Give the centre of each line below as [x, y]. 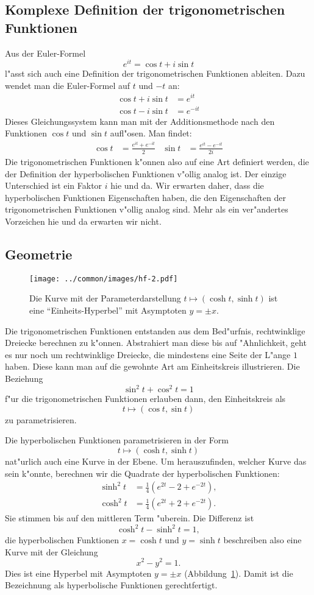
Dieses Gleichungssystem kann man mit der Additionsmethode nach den [140, 121]
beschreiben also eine [262, 540]
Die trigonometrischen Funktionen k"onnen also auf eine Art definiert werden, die [157, 162]
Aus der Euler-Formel [45, 53]
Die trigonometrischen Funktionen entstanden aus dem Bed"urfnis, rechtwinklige [155, 330]
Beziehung [24, 378]
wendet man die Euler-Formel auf [68, 85]
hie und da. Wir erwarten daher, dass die [187, 185]
